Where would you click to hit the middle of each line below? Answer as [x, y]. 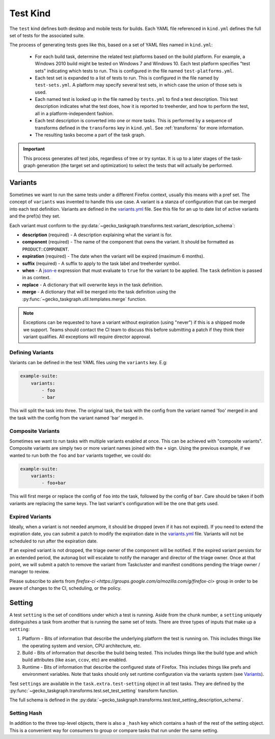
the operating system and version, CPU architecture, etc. [82, 646]
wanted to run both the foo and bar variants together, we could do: [80, 455]
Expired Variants [30, 516]
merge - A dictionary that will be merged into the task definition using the [99, 292]
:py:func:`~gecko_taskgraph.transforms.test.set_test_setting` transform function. [94, 691]
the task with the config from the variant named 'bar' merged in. [77, 418]
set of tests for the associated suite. [47, 35]
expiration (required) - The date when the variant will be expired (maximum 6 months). [113, 256]
